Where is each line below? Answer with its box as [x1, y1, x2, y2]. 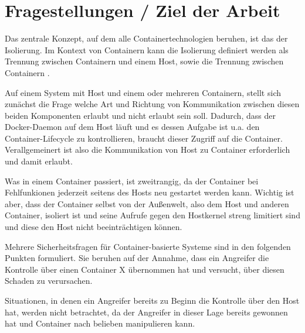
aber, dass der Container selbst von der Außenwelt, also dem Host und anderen [5, 197, 289, 210]
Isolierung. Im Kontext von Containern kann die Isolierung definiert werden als [5, 43, 289, 56]
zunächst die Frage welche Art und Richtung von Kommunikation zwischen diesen [5, 98, 300, 110]
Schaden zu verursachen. [5, 274, 93, 287]
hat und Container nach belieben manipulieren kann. [5, 317, 195, 329]
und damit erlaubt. [5, 155, 73, 167]
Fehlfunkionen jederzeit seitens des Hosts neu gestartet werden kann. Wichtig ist [5, 186, 294, 198]
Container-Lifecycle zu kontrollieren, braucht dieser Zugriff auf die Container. [5, 132, 283, 144]
